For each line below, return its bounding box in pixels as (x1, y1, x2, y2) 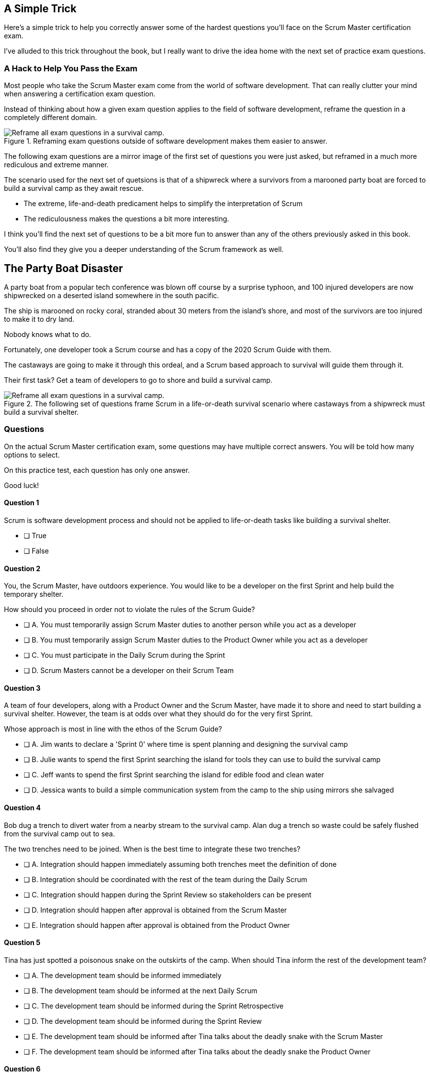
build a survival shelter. (4, 408, 79, 417)
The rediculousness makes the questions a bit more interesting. (24, 215, 229, 223)
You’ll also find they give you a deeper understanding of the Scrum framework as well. (4, 245, 284, 254)
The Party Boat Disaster (4, 262, 123, 275)
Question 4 (4, 803, 41, 812)
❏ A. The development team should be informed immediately (24, 971, 222, 980)
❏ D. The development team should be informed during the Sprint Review (24, 1016, 262, 1025)
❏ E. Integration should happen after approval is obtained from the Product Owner (24, 920, 290, 929)
